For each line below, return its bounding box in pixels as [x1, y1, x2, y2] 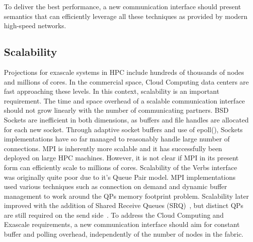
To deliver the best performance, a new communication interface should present [4, 1, 241, 11]
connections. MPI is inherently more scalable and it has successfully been [4, 143, 222, 153]
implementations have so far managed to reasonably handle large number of [4, 134, 230, 144]
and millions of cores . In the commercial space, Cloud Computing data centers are [4, 76, 249, 86]
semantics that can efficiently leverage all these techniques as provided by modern [4, 11, 248, 21]
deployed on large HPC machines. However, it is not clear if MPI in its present [4, 153, 239, 163]
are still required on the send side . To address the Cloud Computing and [4, 209, 224, 220]
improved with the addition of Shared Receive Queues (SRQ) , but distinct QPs [4, 200, 244, 210]
